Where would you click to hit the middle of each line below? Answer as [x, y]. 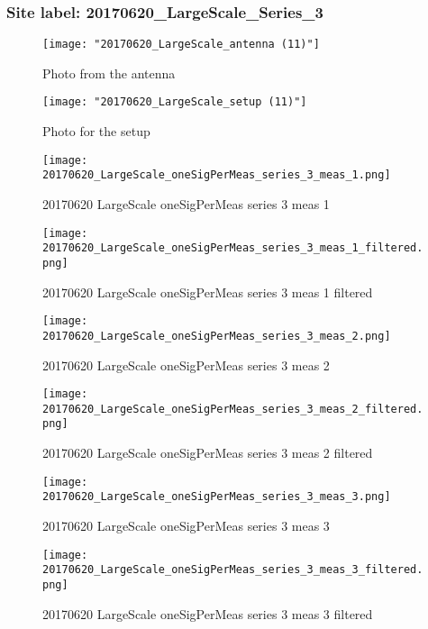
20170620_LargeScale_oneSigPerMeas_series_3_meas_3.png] [217, 497]
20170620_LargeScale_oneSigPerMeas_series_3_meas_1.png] [217, 175]
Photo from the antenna [109, 73]
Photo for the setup [96, 131]
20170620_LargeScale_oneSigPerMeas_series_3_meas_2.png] [217, 336]
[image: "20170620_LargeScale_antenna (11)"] [181, 45]
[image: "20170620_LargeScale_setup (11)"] [175, 102]
